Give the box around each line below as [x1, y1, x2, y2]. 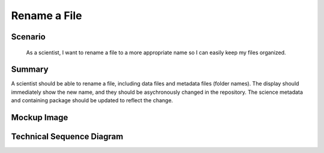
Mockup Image [11, 112, 68, 123]
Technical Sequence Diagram [11, 131, 124, 142]
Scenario [11, 32, 46, 42]
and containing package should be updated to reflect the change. [11, 97, 173, 104]
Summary [11, 65, 49, 75]
